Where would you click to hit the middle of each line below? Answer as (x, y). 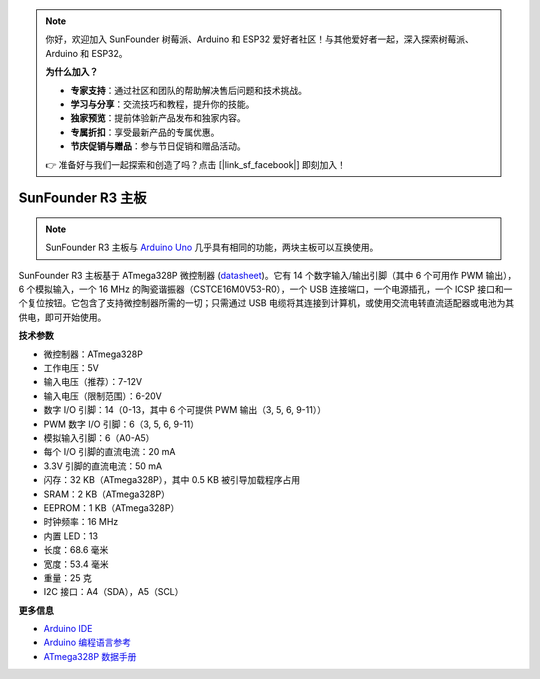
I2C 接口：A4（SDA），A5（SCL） (113, 592)
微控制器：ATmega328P (93, 354)
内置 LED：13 (71, 536)
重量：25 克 (67, 577)
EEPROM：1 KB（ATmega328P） (111, 507)
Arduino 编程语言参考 (87, 642)
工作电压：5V (71, 368)
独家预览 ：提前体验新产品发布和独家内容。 (158, 118)
